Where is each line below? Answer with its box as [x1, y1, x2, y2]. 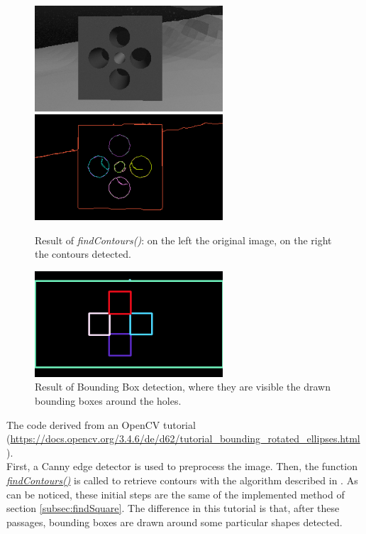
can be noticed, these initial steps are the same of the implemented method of [6, 486, 345, 501]
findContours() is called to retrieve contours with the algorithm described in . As [6, 472, 358, 487]
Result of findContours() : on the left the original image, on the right [35, 232, 332, 247]
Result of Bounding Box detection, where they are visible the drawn [35, 379, 331, 394]
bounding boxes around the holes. [35, 393, 182, 408]
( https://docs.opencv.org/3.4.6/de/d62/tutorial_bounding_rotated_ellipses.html [6, 431, 360, 446]
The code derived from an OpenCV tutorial [6, 417, 196, 432]
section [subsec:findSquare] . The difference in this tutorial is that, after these [6, 501, 340, 516]
